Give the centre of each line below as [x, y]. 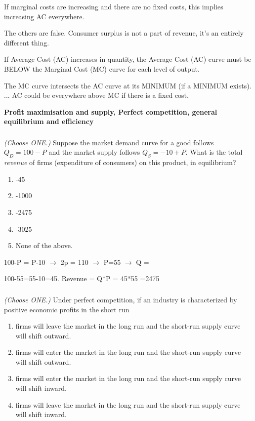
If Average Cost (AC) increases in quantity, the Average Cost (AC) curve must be [128, 59]
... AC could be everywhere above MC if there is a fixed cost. [96, 95]
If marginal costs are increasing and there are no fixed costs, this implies [114, 6]
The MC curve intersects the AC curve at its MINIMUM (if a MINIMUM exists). [128, 85]
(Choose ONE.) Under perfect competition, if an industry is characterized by [121, 299]
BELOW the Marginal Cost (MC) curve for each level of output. [102, 68]
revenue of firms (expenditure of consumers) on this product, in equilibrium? [120, 162]
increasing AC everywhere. [44, 16]
